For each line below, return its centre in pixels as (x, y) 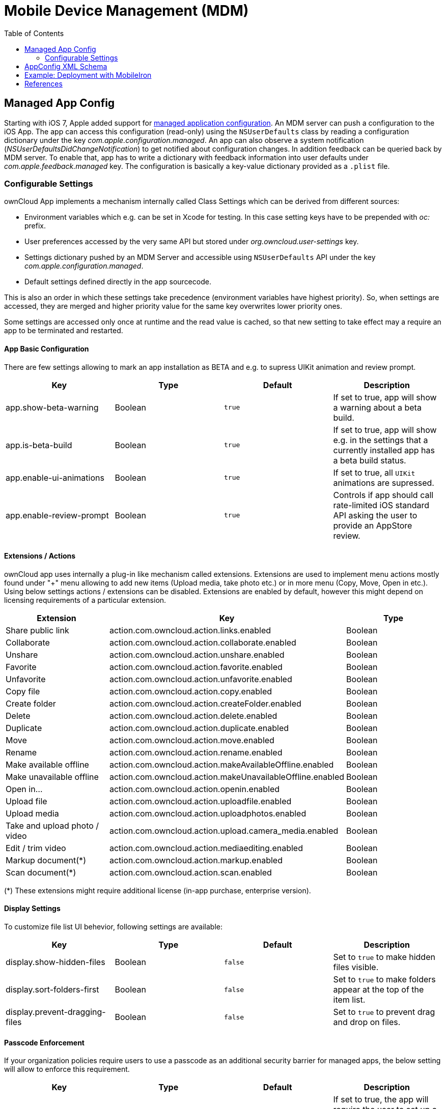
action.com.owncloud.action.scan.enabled (190, 872)
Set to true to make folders (384, 979)
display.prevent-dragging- (56, 1012)
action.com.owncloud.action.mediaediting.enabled (206, 848)
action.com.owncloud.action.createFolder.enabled (205, 703)
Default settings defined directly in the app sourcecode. (118, 282)
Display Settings (32, 909)
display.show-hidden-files (55, 962)
